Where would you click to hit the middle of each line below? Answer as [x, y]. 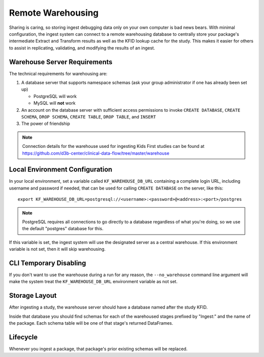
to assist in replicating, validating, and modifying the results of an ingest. [82, 48]
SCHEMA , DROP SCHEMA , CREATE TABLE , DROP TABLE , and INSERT [88, 117]
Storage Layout [33, 296]
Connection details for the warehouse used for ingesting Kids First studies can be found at [113, 146]
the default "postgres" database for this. [63, 229]
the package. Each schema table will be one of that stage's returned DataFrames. [91, 323]
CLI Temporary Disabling [48, 263]
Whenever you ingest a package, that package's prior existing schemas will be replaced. [98, 349]
